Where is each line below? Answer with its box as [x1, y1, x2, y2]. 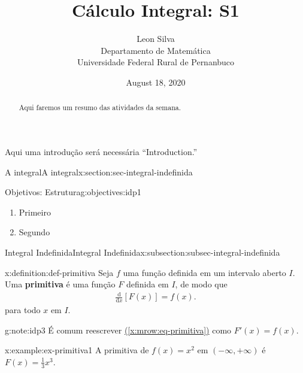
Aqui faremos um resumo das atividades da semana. [19, 102, 181, 113]
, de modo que [175, 278, 228, 290]
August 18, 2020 [126, 75, 186, 88]
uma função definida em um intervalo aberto [123, 266, 286, 278]
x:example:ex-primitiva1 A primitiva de [5, 344, 149, 356]
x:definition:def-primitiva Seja [5, 266, 114, 278]
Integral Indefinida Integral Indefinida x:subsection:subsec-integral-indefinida [5, 245, 280, 258]
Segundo [19, 226, 50, 238]
